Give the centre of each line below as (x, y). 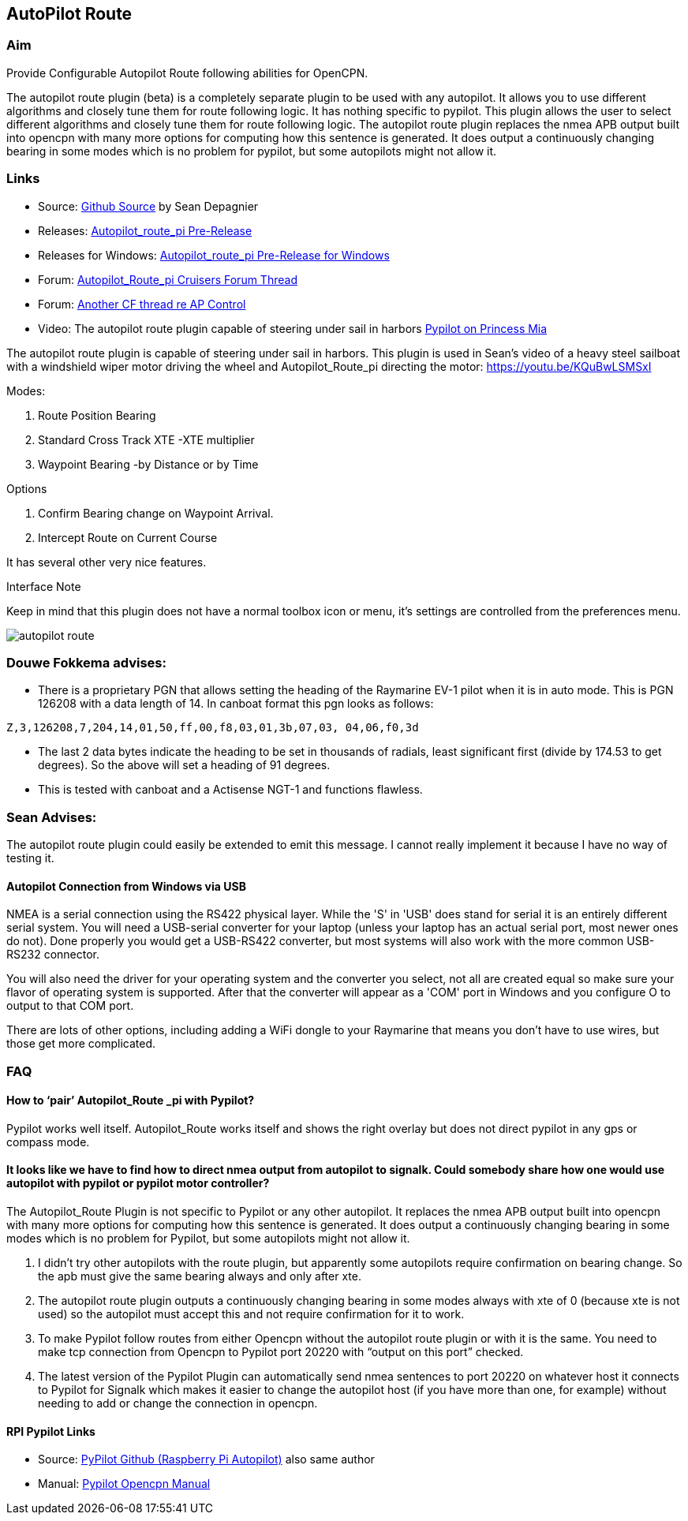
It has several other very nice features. (107, 562)
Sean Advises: (52, 817)
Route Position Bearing (97, 415)
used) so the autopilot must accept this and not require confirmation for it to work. (251, 1314)
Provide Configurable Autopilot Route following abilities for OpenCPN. (187, 73)
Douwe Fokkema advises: (86, 662)
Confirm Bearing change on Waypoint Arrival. (156, 513)
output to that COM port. (70, 1006)
